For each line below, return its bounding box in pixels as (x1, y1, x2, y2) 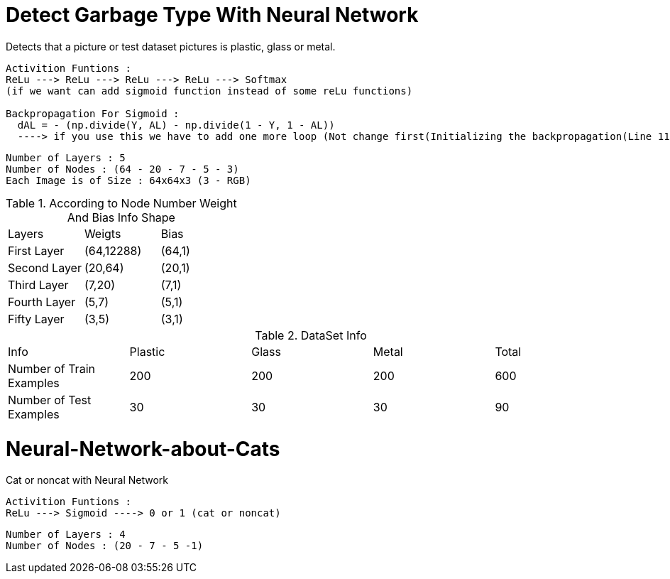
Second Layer (8, 260, 82, 275)
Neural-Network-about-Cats (6, 436, 280, 461)
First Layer (8, 243, 65, 258)
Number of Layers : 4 (6, 529, 126, 541)
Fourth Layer (8, 294, 76, 309)
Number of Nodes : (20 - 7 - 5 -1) (6, 540, 204, 552)
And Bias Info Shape (67, 210, 175, 224)
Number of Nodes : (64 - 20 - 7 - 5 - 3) (6, 163, 239, 175)
